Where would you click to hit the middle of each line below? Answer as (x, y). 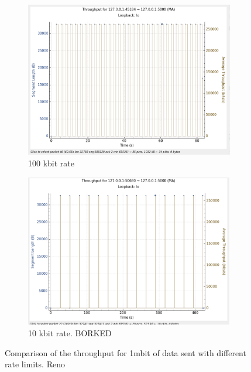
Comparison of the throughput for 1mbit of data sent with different (125, 352)
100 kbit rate (51, 163)
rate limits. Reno (35, 364)
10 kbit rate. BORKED (70, 333)
